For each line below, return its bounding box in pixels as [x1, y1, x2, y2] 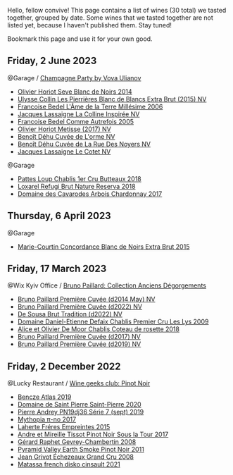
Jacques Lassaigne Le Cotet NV [17, 147, 111, 156]
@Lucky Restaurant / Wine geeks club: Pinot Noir [7, 379, 151, 388]
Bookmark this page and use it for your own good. [7, 35, 153, 43]
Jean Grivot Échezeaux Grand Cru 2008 [17, 452, 134, 461]
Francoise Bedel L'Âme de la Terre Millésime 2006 [17, 102, 163, 111]
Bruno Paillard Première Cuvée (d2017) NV [17, 333, 141, 341]
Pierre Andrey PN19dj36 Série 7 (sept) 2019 [17, 408, 144, 417]
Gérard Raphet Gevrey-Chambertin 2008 [17, 438, 137, 446]
